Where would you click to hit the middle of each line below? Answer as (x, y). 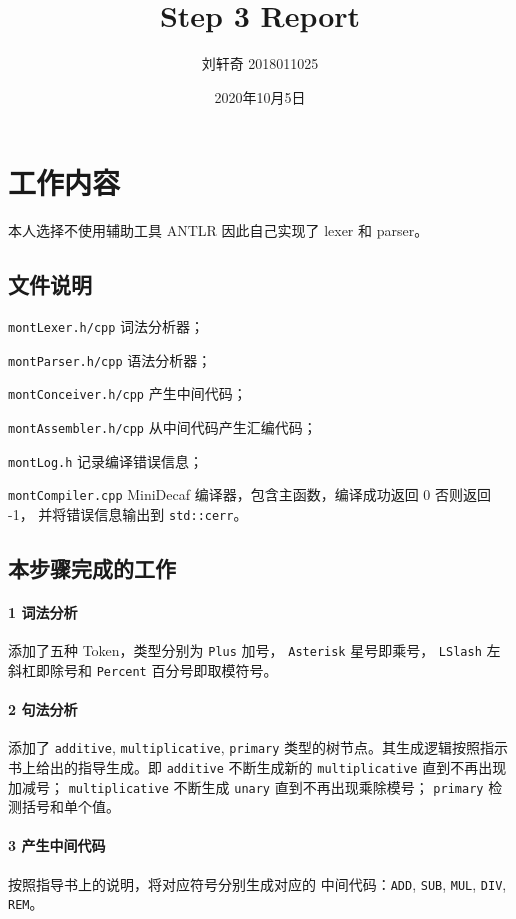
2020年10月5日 (260, 96)
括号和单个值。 (70, 806)
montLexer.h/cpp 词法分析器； (106, 326)
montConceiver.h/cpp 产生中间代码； (127, 393)
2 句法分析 (43, 709)
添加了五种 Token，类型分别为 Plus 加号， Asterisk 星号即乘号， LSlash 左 (254, 650)
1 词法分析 (43, 612)
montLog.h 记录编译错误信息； (106, 460)
